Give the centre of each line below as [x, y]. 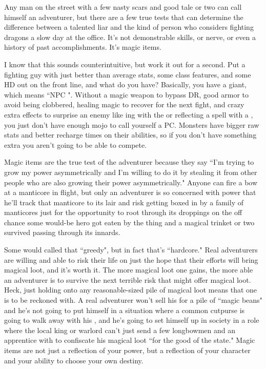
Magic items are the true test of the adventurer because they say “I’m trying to [129, 162]
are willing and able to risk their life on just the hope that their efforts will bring [131, 259]
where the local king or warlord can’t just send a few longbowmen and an [120, 330]
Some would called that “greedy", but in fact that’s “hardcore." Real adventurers [131, 250]
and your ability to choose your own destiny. [74, 360]
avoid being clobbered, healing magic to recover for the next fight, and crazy [124, 104]
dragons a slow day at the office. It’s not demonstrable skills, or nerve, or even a [130, 37]
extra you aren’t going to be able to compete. [76, 144]
